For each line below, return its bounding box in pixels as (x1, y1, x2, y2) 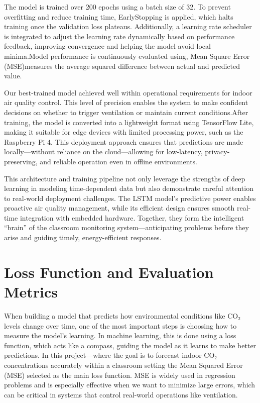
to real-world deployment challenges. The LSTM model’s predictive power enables (4, 192, 256, 203)
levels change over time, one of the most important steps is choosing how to (4, 320, 237, 331)
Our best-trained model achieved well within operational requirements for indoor (4, 87, 252, 97)
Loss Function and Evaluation (4, 261, 214, 282)
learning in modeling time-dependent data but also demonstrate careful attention (4, 183, 253, 193)
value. (4, 70, 22, 81)
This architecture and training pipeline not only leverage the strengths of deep (4, 173, 245, 183)
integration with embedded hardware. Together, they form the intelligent (20, 212, 244, 223)
